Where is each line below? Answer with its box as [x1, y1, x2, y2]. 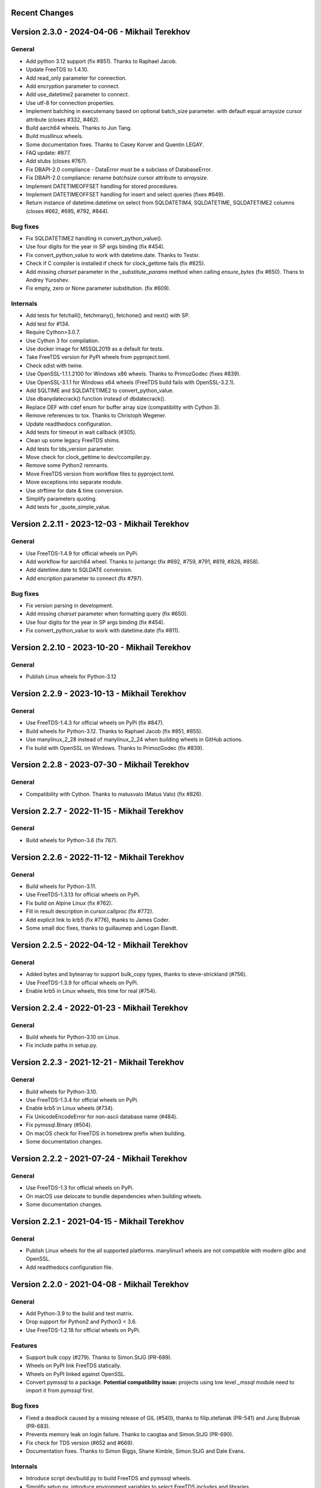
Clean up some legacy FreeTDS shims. [26, 437, 121, 444]
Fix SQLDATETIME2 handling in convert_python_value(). [26, 235, 163, 242]
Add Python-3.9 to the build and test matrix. [26, 1309, 134, 1317]
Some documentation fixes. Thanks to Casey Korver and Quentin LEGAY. [26, 140, 204, 148]
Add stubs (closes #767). [26, 158, 87, 165]
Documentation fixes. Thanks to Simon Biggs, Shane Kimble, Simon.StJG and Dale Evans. [26, 1448, 246, 1455]
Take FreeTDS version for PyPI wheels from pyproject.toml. [26, 354, 171, 361]
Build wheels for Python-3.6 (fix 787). [26, 836, 118, 843]
